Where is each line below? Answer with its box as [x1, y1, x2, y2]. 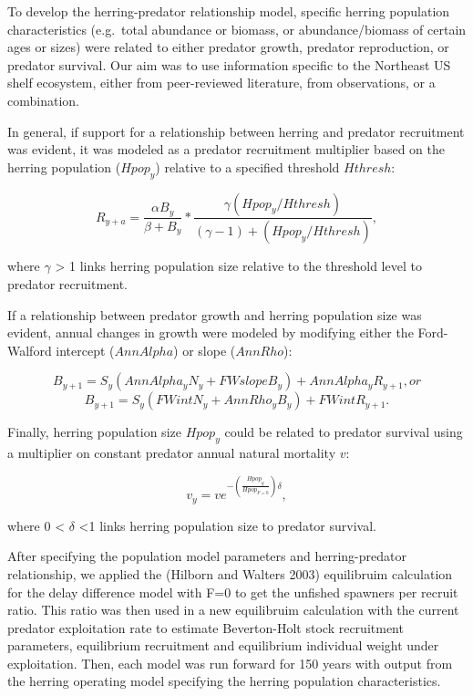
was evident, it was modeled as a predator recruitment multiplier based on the [7, 140, 445, 159]
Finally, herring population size [7, 422, 181, 441]
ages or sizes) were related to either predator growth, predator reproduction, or [7, 37, 449, 57]
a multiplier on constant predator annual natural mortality [7, 443, 336, 462]
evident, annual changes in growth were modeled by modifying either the [7, 323, 414, 342]
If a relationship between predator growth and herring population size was [7, 305, 422, 324]
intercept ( [56, 340, 115, 359]
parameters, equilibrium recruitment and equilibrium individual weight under [7, 636, 439, 655]
